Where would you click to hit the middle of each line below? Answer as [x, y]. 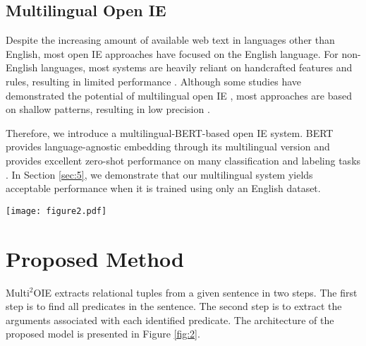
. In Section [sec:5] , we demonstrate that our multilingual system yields [159, 174]
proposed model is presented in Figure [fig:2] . [103, 334]
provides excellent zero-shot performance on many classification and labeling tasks [183, 160]
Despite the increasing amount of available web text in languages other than [170, 40]
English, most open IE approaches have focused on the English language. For [172, 53]
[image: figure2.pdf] [56, 211]
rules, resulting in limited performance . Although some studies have [153, 81]
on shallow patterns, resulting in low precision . [108, 109]
